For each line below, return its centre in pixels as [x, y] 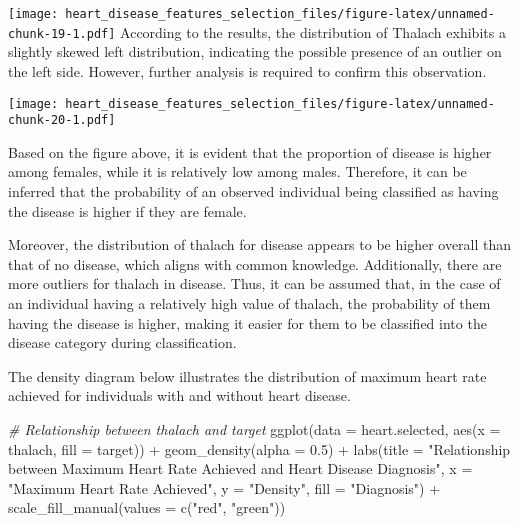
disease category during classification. [122, 342]
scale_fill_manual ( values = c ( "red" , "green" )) [147, 507]
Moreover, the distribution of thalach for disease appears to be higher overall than [260, 244]
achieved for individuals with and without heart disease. [179, 395]
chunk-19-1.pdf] [62, 33]
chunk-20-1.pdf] [62, 120]
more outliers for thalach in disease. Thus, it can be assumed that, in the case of [254, 283]
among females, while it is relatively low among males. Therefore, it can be [237, 171]
